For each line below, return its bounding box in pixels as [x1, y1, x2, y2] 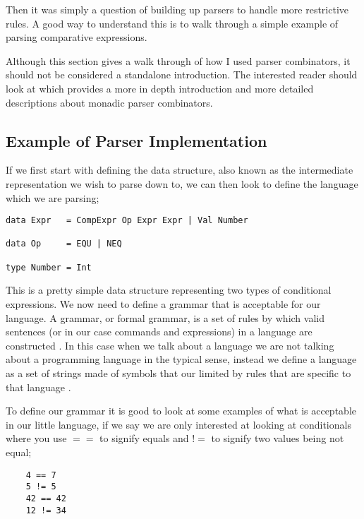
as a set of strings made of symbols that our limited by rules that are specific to [6, 365, 351, 380]
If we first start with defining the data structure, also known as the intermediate [6, 162, 353, 177]
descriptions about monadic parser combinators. [6, 95, 213, 109]
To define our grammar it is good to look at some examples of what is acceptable [6, 403, 356, 418]
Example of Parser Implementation [6, 129, 267, 151]
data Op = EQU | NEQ [6, 239, 122, 249]
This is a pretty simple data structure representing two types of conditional [6, 282, 332, 297]
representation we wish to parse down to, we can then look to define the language [6, 176, 358, 191]
